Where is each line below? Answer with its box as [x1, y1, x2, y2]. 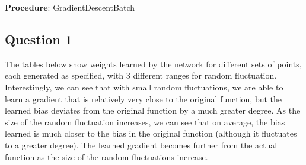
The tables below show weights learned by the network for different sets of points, [5, 57, 302, 70]
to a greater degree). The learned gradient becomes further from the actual [5, 138, 278, 151]
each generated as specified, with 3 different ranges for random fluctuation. [5, 69, 277, 82]
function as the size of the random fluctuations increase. [5, 150, 208, 163]
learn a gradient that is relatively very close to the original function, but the [5, 92, 282, 105]
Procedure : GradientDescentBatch [5, 1, 135, 13]
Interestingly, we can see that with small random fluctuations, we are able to [5, 80, 283, 93]
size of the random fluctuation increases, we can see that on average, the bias [5, 115, 285, 128]
